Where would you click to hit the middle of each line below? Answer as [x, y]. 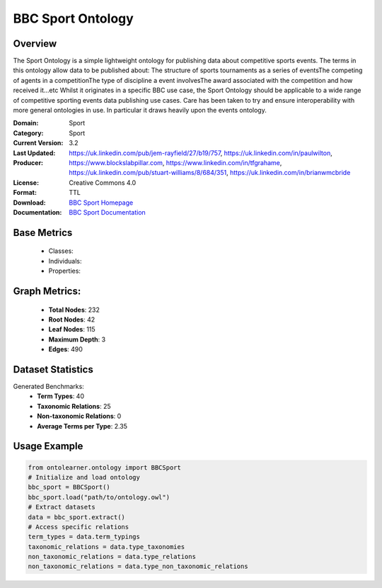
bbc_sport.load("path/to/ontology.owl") [99, 497]
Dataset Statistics [53, 369]
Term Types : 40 [61, 396]
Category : [28, 133]
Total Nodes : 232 [74, 310]
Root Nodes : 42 [72, 320]
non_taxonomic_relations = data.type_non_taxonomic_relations [138, 566]
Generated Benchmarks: [48, 386]
